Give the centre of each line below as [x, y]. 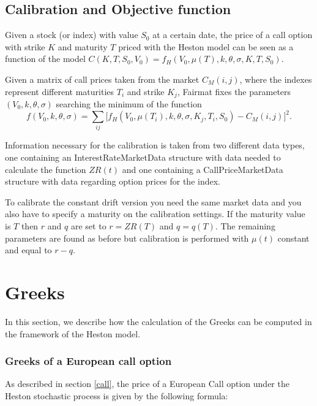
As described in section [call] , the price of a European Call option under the [147, 384]
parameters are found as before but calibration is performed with [127, 238]
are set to [88, 226]
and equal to [28, 250]
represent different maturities [60, 91]
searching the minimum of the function [129, 104]
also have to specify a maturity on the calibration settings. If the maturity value [155, 214]
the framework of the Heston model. [73, 333]
